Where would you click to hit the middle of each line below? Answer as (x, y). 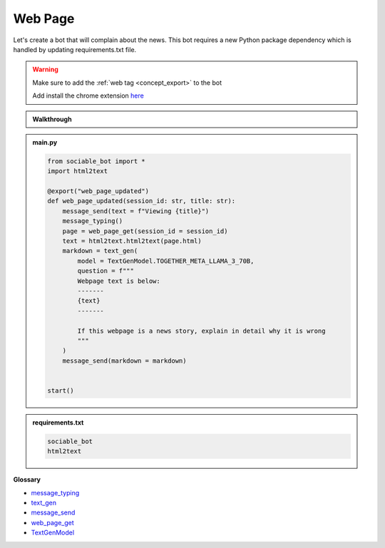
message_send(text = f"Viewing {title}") (136, 211)
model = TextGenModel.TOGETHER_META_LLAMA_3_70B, (166, 261)
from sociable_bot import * (96, 161)
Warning (45, 69)
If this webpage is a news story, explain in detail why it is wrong (201, 331)
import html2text (78, 171)
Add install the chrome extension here (88, 95)
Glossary (27, 480)
